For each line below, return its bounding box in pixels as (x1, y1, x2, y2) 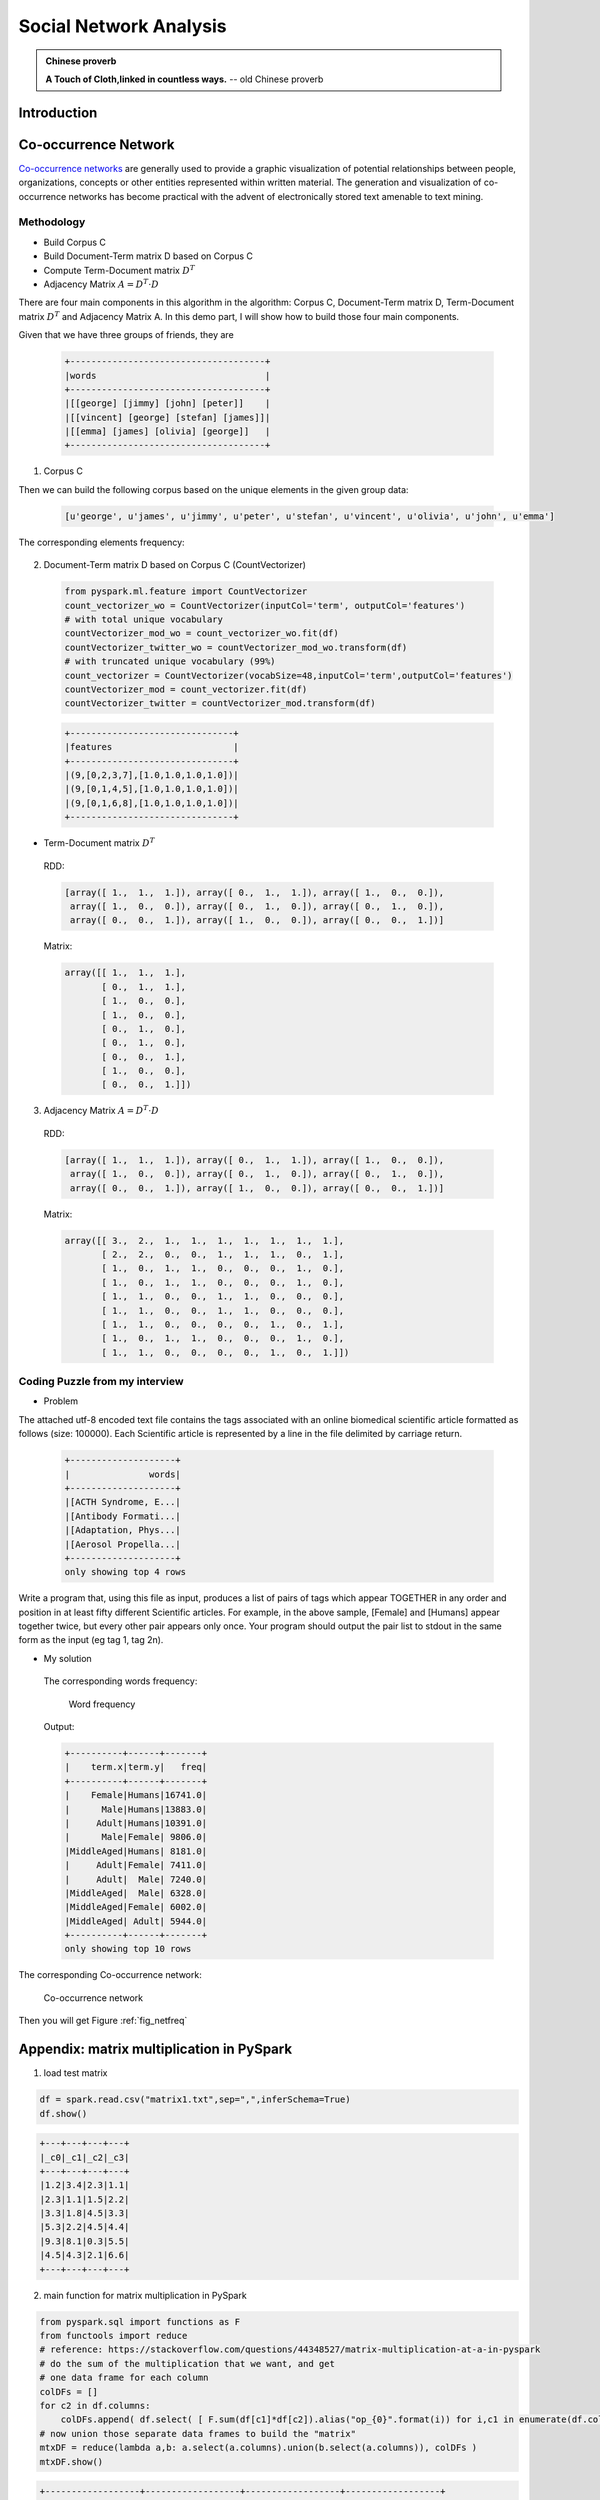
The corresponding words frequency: (43, 1675, 198, 1687)
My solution (43, 1652, 92, 1664)
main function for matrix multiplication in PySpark (43, 2289, 247, 2301)
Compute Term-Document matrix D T (43, 263, 195, 276)
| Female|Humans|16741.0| (64, 1790, 208, 1801)
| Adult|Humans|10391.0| (64, 1817, 208, 1829)
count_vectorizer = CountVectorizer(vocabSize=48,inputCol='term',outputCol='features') (64, 670, 514, 681)
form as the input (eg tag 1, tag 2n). (18, 1634, 164, 1646)
